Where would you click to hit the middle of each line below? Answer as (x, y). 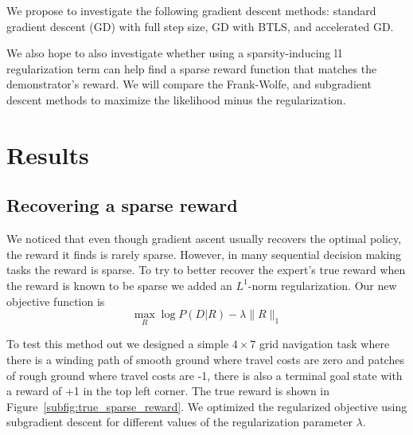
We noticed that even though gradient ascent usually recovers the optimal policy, (204, 239)
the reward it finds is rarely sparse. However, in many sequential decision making (204, 254)
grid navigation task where (324, 344)
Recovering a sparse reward (122, 205)
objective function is (56, 301)
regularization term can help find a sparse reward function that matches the (192, 68)
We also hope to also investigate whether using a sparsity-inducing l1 (175, 53)
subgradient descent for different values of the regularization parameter (179, 422)
